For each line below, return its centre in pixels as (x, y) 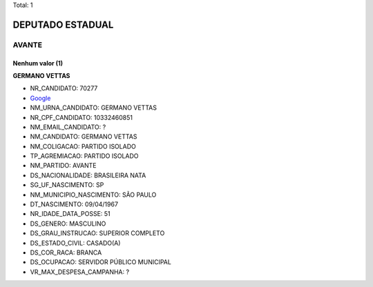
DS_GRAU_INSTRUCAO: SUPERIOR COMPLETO (97, 233)
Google (40, 98)
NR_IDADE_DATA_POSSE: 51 (70, 214)
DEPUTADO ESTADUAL (63, 24)
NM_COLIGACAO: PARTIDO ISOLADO (83, 146)
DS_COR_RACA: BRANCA (66, 253)
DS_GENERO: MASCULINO (68, 224)
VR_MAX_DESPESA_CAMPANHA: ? (80, 272)
